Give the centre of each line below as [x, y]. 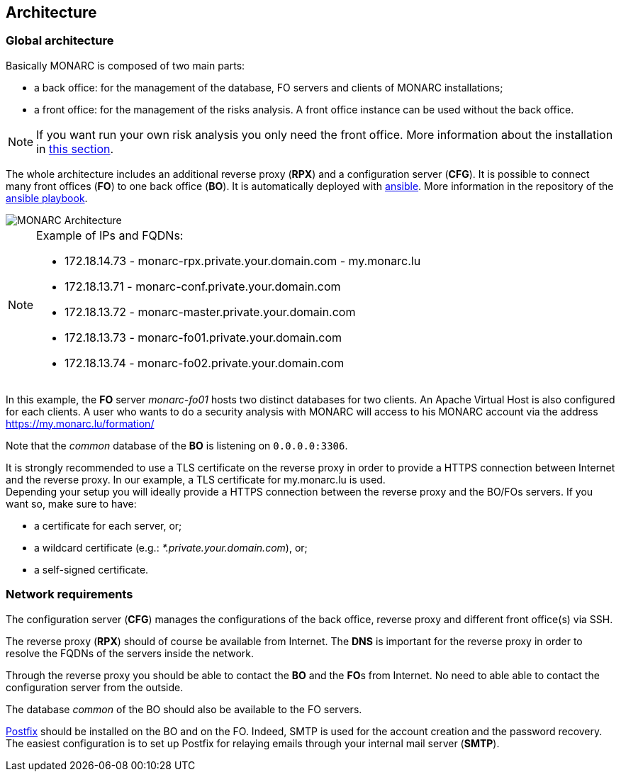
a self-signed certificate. [91, 569]
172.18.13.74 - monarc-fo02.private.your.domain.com [205, 363]
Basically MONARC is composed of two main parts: [125, 65]
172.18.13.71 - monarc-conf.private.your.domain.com [203, 286]
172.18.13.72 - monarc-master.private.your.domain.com [210, 312]
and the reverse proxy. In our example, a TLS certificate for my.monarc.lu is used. [196, 479]
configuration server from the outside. [95, 687]
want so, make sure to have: [71, 503]
